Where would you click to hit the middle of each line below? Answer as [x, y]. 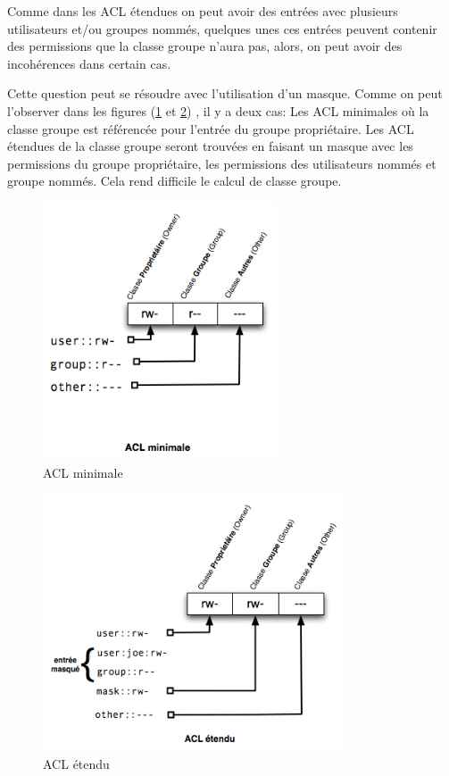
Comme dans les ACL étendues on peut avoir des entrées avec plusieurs [203, 11]
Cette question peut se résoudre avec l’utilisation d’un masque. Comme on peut [225, 93]
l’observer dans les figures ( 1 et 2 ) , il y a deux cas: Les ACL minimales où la [218, 110]
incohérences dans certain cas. [89, 63]
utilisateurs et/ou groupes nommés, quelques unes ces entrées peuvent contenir [222, 28]
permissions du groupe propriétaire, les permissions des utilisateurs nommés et [222, 163]
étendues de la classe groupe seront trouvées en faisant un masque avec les [210, 146]
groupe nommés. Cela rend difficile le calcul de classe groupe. [175, 181]
